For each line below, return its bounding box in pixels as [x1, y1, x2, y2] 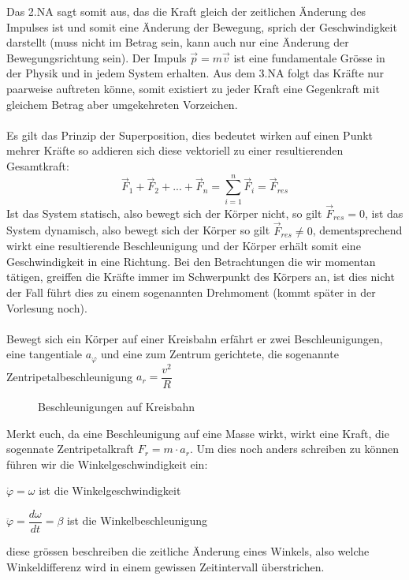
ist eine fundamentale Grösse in [233, 49, 385, 65]
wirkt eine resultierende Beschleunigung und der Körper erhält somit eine [6, 238, 361, 254]
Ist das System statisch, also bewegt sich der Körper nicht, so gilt [6, 204, 322, 221]
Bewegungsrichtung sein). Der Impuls [6, 49, 187, 65]
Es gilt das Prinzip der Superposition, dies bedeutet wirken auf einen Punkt [6, 126, 374, 143]
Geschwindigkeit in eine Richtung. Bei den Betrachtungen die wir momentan [6, 253, 376, 269]
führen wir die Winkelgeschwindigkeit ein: [6, 455, 208, 472]
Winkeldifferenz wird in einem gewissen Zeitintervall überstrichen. [6, 558, 325, 574]
